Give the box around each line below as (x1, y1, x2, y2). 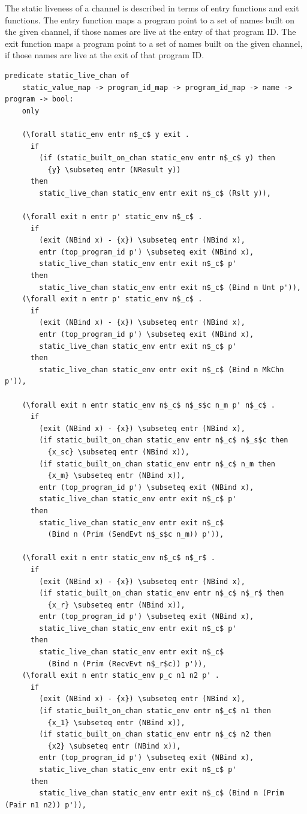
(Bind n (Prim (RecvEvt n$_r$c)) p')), (47, 659, 207, 668)
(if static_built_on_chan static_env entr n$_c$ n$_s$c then (39, 436, 288, 445)
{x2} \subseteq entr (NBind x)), (47, 741, 181, 750)
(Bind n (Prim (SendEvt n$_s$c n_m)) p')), (47, 530, 224, 539)
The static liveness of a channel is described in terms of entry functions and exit (5, 2, 299, 14)
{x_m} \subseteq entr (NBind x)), (47, 471, 185, 480)
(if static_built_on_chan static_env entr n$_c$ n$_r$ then (39, 589, 284, 598)
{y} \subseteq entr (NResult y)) (47, 165, 181, 174)
